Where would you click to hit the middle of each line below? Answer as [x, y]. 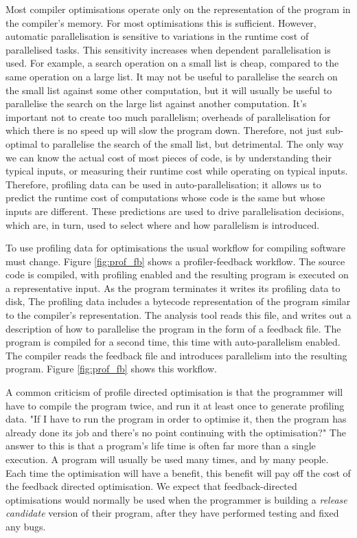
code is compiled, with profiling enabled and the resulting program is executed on [177, 274]
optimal [22, 143]
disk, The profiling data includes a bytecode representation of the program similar [178, 301]
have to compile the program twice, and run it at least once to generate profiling [175, 405]
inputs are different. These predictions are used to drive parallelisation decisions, [175, 211]
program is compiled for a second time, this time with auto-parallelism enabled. [173, 342]
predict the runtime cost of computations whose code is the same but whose [165, 198]
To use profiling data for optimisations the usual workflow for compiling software [175, 248]
